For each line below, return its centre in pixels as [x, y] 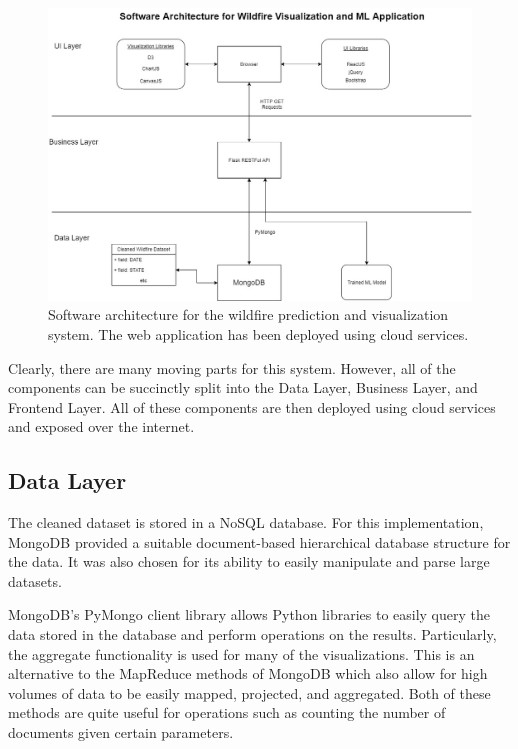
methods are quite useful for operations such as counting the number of [227, 712]
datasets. [35, 580]
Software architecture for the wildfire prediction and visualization [248, 314]
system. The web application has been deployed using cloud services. [258, 333]
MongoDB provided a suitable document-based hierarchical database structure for [259, 541]
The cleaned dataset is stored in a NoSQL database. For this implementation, [246, 522]
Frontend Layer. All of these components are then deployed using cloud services [252, 406]
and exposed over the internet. [101, 426]
